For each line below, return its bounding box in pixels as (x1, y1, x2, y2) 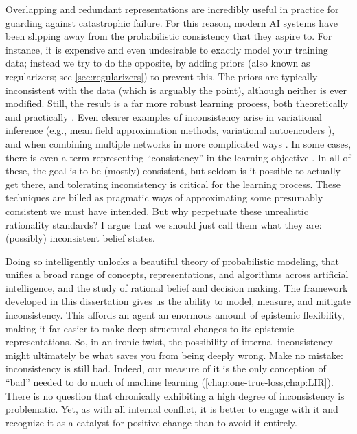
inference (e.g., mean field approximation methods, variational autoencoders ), (5, 123, 335, 137)
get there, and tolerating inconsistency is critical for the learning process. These (5, 176, 341, 191)
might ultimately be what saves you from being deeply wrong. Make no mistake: (5, 347, 343, 362)
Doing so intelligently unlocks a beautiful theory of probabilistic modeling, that (5, 253, 339, 268)
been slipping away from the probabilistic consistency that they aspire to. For (5, 29, 332, 43)
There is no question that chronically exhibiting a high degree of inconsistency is (5, 388, 345, 402)
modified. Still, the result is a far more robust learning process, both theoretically (5, 96, 348, 111)
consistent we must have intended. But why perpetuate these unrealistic (5, 203, 308, 218)
